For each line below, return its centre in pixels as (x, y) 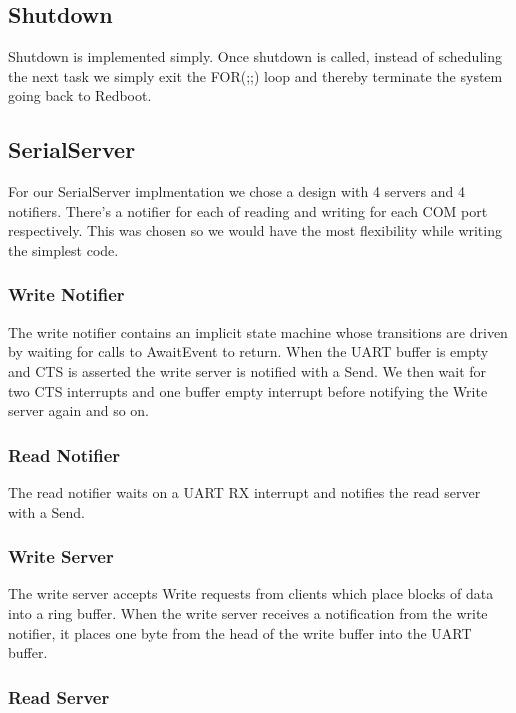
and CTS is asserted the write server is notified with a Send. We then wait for (247, 370)
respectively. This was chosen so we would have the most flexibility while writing (255, 230)
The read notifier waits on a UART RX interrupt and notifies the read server (244, 491)
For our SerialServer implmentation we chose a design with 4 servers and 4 (236, 191)
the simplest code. (63, 249)
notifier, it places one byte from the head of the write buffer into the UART (240, 632)
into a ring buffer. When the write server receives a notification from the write (248, 612)
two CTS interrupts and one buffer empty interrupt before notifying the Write (248, 390)
